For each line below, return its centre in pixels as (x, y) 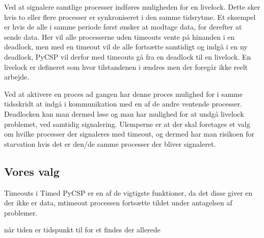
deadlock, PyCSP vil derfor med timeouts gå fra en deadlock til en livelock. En (128, 56)
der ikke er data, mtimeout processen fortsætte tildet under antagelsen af (118, 203)
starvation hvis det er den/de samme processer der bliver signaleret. (110, 143)
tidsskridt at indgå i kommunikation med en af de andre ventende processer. (123, 104)
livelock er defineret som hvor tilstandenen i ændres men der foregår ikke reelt (126, 67)
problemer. (21, 212)
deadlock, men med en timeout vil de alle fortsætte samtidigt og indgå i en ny (126, 47)
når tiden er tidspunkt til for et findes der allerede (82, 230)
